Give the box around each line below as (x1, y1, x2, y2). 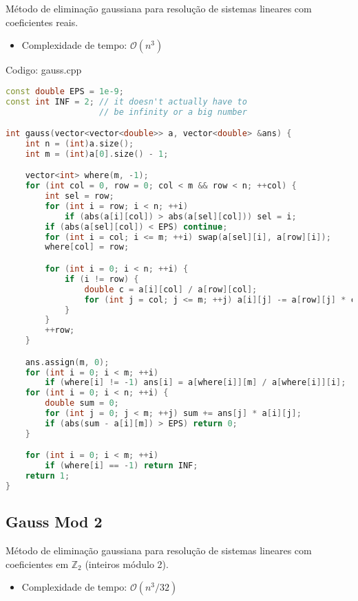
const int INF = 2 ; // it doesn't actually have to (6, 96, 247, 107)
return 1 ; (25, 471, 70, 481)
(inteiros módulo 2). (85, 556, 169, 571)
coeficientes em (6, 556, 69, 571)
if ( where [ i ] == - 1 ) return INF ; (45, 461, 198, 471)
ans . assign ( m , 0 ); (25, 357, 109, 367)
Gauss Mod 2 (6, 511, 103, 532)
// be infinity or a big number (99, 107, 247, 117)
